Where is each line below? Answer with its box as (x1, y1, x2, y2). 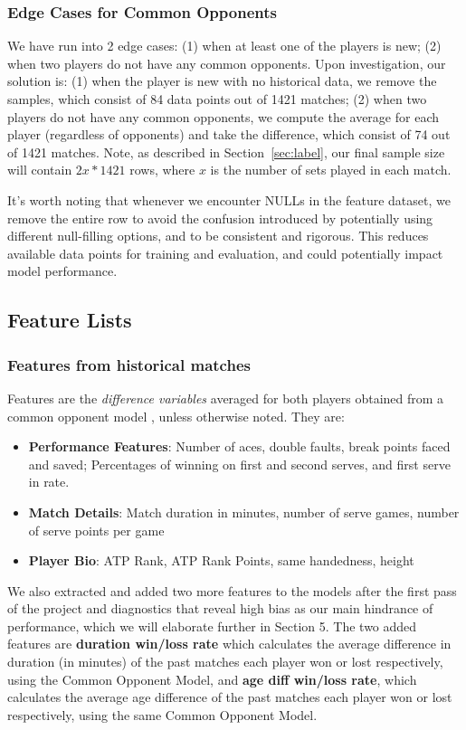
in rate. (28, 472, 70, 491)
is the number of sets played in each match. (210, 160, 452, 179)
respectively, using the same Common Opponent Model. (7, 705, 318, 724)
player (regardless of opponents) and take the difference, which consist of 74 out (7, 125, 451, 144)
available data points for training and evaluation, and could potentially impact (7, 243, 443, 262)
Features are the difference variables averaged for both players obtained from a (7, 388, 444, 407)
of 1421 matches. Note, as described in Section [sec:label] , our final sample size (7, 142, 445, 161)
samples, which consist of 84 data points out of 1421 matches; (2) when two (7, 90, 427, 108)
